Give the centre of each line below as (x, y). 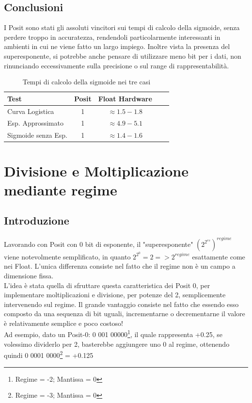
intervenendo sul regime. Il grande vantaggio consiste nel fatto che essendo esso (121, 304)
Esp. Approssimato (35, 123)
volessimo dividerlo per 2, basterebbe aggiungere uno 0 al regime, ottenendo (117, 344)
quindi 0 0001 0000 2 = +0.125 (49, 354)
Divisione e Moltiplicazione (96, 170)
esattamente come (219, 256)
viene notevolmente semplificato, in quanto (67, 256)
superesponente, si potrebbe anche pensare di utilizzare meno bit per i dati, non (123, 56)
